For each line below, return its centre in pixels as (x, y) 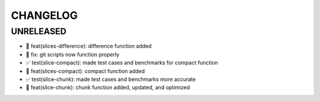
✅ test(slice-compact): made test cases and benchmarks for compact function (122, 63)
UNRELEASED (39, 31)
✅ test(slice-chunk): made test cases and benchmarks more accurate (111, 79)
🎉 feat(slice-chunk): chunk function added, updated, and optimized (108, 87)
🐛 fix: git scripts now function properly (73, 54)
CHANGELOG (44, 15)
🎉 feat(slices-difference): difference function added (89, 46)
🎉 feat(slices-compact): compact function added (85, 71)
